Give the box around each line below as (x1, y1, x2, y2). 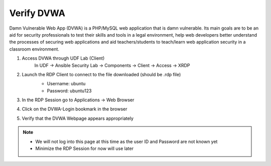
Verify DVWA (9, 8, 65, 19)
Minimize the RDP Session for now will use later (35, 145, 134, 151)
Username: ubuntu (47, 81, 86, 87)
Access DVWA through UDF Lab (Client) (22, 55, 105, 61)
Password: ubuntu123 (47, 88, 92, 94)
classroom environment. (9, 46, 60, 52)
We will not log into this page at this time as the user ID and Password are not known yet (35, 138, 218, 144)
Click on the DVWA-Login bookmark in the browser (22, 106, 127, 112)
